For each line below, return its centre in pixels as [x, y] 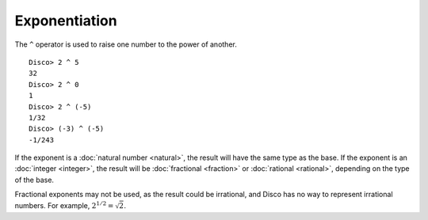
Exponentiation [66, 21]
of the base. [34, 180]
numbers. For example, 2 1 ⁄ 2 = [64, 205]
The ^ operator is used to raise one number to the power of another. [126, 44]
